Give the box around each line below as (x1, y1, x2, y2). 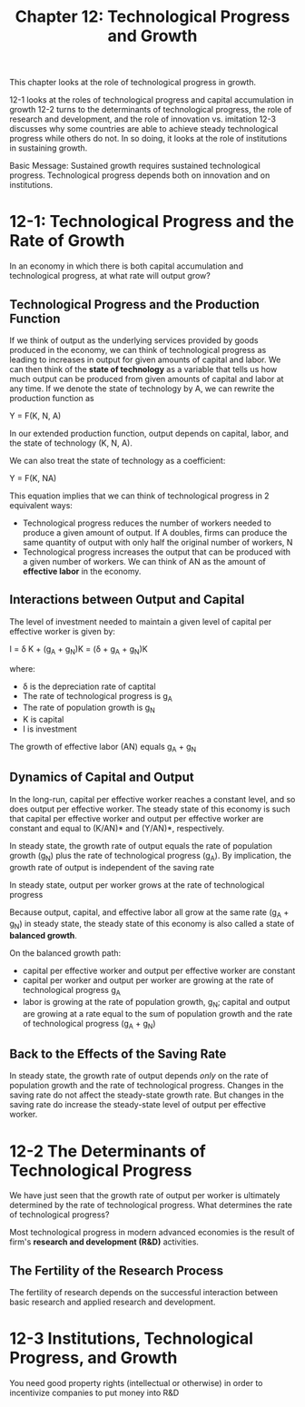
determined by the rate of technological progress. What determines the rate (9, 1200, 293, 1211)
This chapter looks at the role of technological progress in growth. (9, 77, 257, 88)
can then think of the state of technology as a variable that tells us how (9, 363, 278, 374)
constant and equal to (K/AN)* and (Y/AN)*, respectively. (9, 822, 225, 833)
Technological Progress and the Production (9, 297, 261, 312)
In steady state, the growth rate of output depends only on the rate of (9, 1070, 270, 1081)
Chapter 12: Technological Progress (15, 6, 290, 27)
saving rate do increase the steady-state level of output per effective (9, 1099, 266, 1110)
